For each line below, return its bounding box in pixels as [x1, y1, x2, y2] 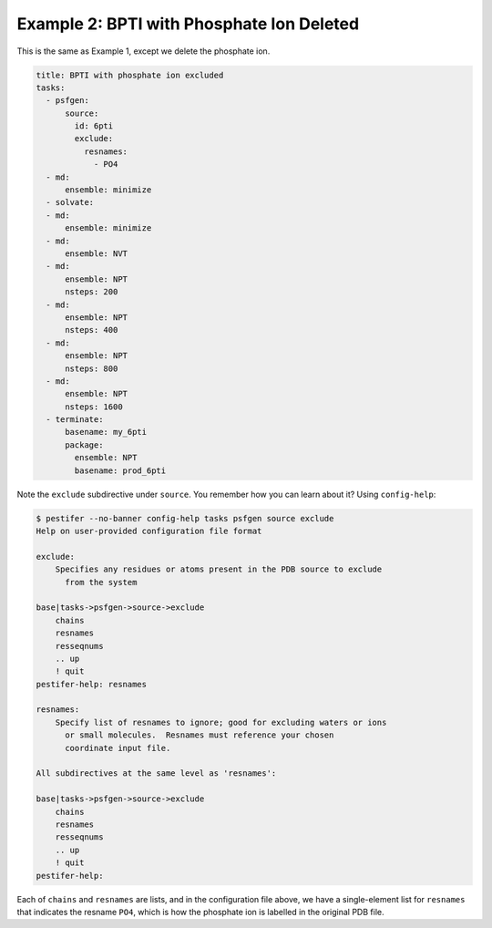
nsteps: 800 [65, 363, 118, 374]
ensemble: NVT [65, 249, 128, 259]
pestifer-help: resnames [36, 679, 148, 689]
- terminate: [46, 415, 104, 425]
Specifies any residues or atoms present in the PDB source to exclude [55, 564, 383, 574]
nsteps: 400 [65, 325, 118, 335]
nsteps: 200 [65, 287, 118, 297]
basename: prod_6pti [74, 465, 167, 476]
